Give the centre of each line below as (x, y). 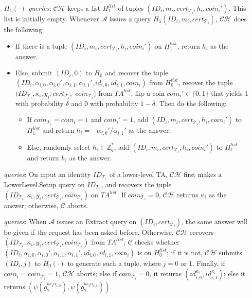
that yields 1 (230, 93)
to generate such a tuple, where (114, 263)
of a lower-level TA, (138, 174)
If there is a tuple (41, 45)
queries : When (25, 221)
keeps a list (84, 8)
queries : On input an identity (47, 174)
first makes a (203, 174)
